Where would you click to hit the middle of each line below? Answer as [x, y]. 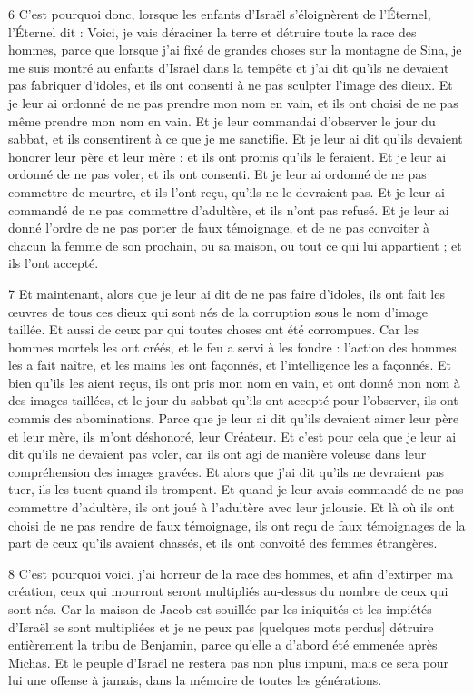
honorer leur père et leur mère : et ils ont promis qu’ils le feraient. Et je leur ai [227, 156]
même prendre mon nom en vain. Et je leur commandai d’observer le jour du [222, 120]
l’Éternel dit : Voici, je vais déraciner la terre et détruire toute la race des [212, 31]
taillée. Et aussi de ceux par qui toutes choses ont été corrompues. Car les [213, 329]
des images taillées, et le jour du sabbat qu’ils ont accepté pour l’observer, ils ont [233, 400]
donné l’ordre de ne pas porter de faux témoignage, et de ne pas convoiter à [219, 228]
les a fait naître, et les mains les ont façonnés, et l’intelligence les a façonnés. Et [230, 365]
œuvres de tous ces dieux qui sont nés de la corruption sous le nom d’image [218, 311]
